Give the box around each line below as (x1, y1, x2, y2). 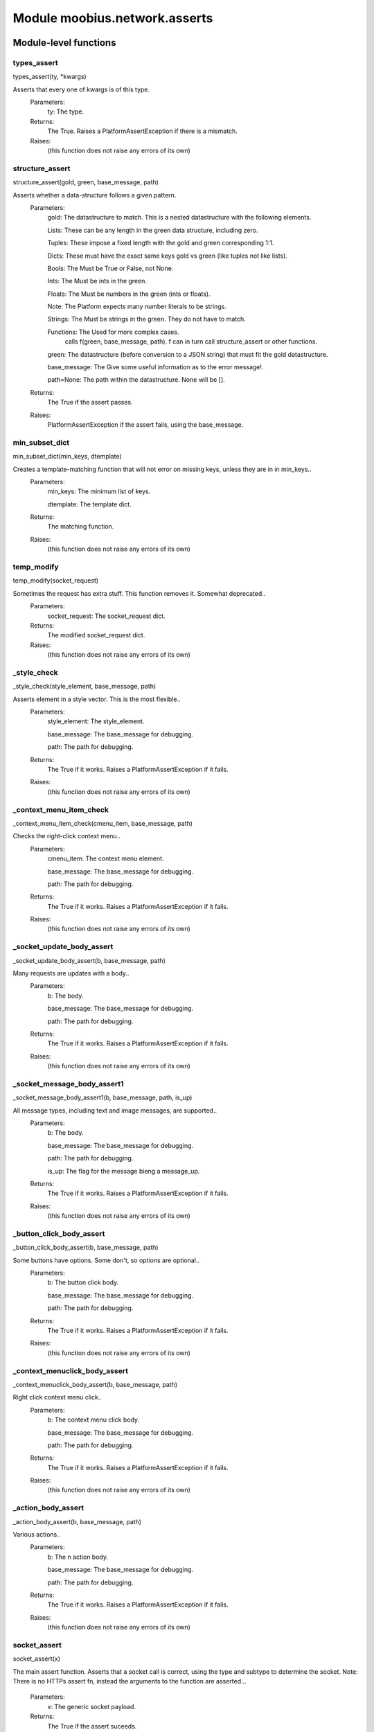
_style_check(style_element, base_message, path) (12, 682, 157, 691)
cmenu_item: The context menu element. (47, 854, 164, 863)
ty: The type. (47, 107, 84, 116)
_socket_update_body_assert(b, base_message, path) (12, 956, 166, 964)
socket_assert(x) (12, 1654, 61, 1663)
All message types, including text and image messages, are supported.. (12, 1106, 217, 1115)
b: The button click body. (47, 1278, 119, 1287)
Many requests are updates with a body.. (12, 969, 130, 977)
